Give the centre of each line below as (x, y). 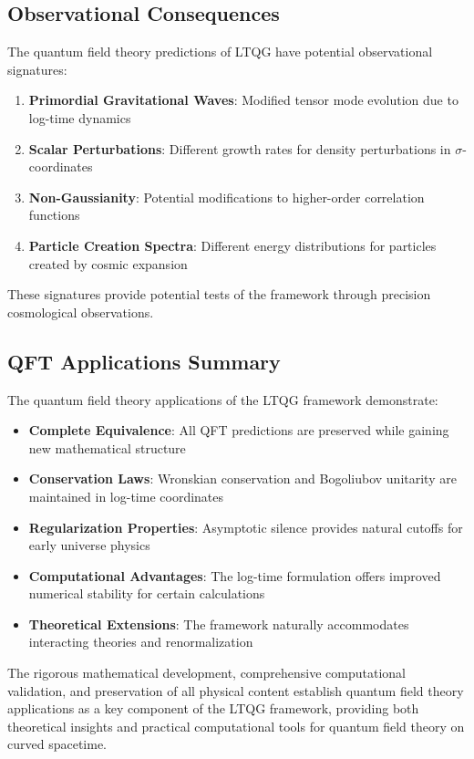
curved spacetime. (57, 744)
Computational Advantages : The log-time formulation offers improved (235, 575)
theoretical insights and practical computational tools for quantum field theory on (236, 726)
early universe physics (89, 545)
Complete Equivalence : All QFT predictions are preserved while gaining (239, 430)
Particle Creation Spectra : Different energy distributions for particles (232, 245)
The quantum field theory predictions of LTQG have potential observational (220, 52)
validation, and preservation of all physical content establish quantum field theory (236, 690)
